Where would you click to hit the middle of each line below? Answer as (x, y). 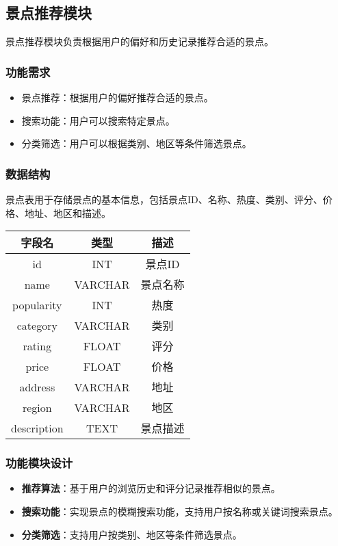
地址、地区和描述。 (67, 212)
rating (37, 346)
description (37, 428)
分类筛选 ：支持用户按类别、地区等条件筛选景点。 (132, 534)
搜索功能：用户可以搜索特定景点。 (98, 120)
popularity (37, 304)
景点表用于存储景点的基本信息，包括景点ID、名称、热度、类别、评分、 (164, 199)
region (37, 407)
